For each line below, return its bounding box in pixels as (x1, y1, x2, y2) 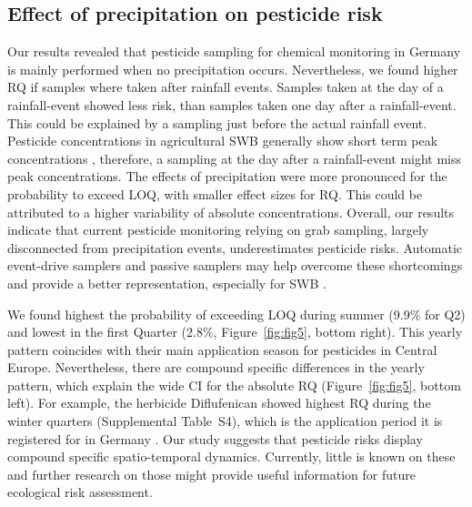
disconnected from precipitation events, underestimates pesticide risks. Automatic (7, 238, 463, 257)
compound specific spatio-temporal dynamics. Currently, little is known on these (7, 447, 456, 466)
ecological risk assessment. (7, 482, 153, 502)
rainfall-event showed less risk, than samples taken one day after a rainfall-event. (7, 95, 457, 114)
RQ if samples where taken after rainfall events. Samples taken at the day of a (7, 77, 444, 96)
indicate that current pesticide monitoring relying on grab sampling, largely (7, 220, 429, 239)
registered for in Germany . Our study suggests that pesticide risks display (7, 429, 423, 448)
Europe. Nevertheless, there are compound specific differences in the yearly (7, 358, 425, 377)
